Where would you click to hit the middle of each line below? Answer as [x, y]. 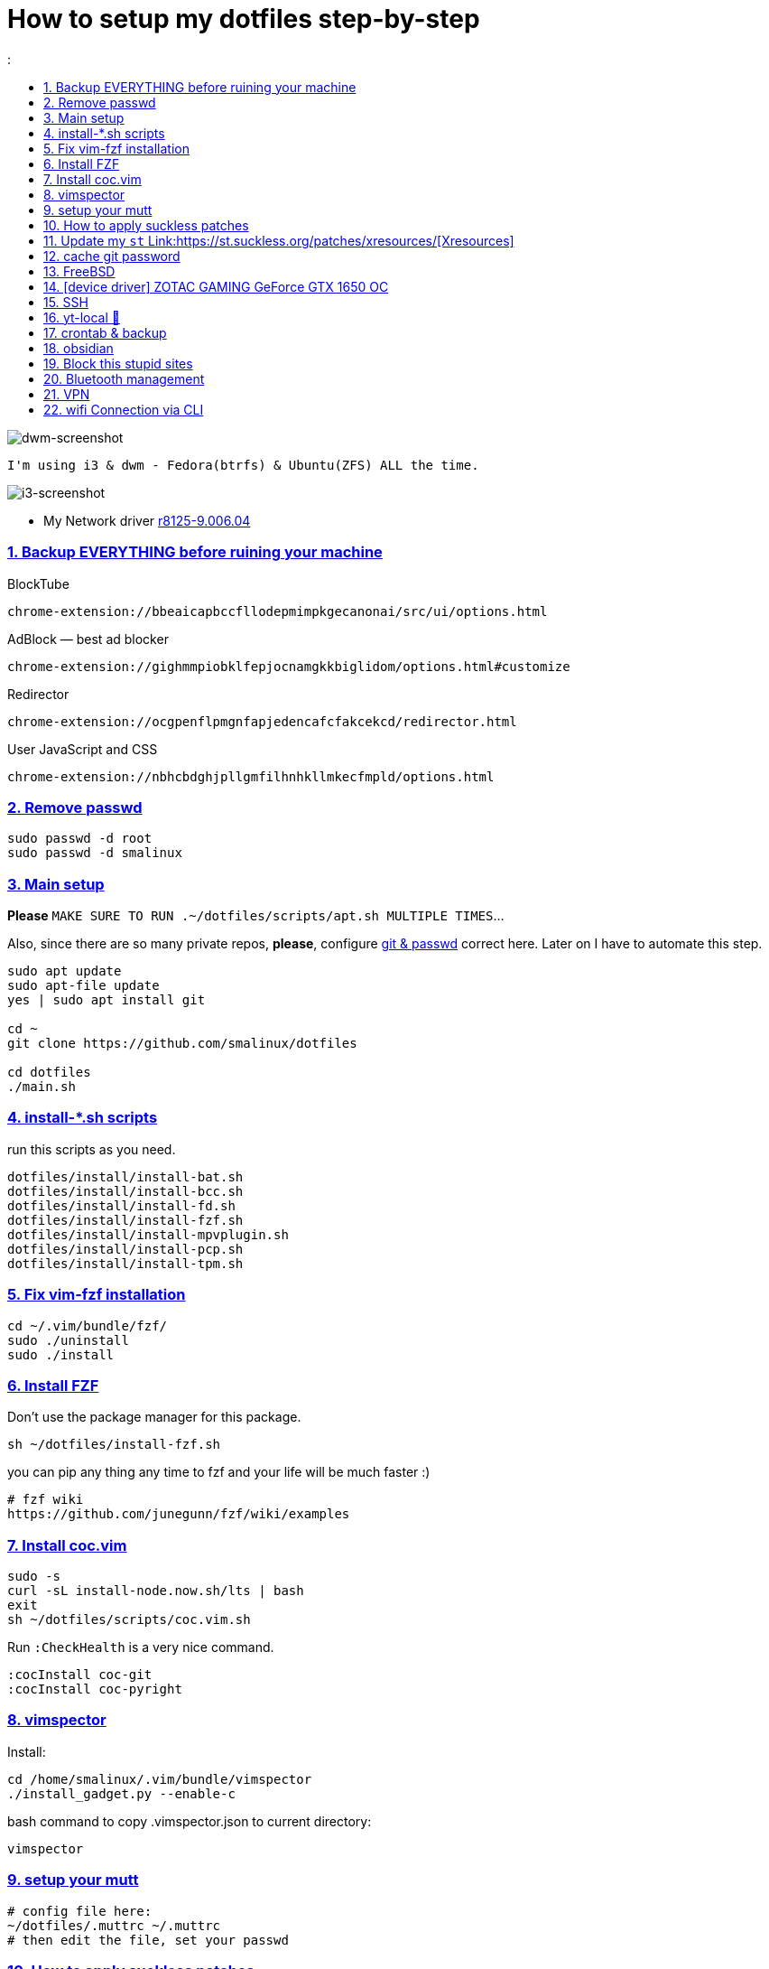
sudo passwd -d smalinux [95, 853]
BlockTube [38, 583]
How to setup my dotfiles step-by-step [244, 19]
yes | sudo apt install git [107, 1000]
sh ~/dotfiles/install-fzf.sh [114, 1445]
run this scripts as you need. [92, 1149]
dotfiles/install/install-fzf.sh [125, 1220]
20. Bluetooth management [124, 378]
